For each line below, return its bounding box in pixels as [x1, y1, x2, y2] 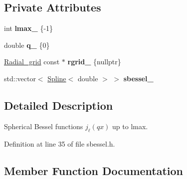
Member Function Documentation [4, 163, 184, 178]
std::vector [4, 73, 36, 83]
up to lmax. [112, 121, 148, 131]
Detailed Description [4, 97, 113, 113]
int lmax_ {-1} [4, 23, 53, 33]
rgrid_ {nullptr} [67, 56, 121, 67]
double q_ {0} [4, 39, 50, 50]
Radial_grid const [4, 56, 60, 67]
